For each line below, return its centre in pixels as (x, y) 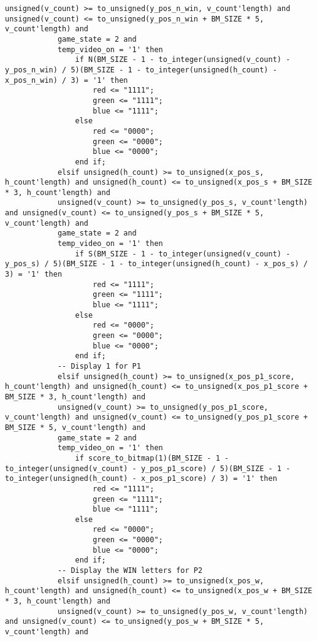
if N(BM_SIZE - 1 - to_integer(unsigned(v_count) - (183, 60)
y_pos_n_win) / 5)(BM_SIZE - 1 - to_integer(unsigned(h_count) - (141, 70)
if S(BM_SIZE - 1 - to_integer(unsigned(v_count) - (183, 254)
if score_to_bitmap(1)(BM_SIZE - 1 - (152, 458)
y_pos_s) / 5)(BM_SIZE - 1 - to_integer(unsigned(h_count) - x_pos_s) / (156, 264)
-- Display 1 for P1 (99, 366)
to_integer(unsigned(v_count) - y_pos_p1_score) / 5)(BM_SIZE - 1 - (148, 468)
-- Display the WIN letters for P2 (130, 571)
